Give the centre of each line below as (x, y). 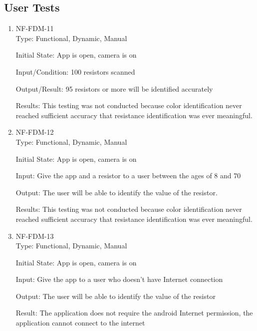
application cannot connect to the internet (80, 323)
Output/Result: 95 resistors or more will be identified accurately (114, 88)
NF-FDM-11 (35, 28)
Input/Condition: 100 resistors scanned (75, 71)
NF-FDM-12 (35, 132)
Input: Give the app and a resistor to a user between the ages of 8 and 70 (128, 176)
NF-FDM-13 (35, 236)
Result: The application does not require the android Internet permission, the (134, 313)
